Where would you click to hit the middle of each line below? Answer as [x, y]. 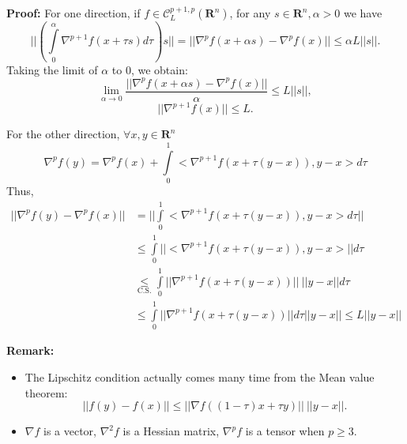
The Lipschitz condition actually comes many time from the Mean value [200, 376]
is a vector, [70, 431]
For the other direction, [63, 134]
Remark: [30, 350]
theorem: [46, 392]
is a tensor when [285, 431]
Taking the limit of [52, 69]
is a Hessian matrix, [171, 431]
